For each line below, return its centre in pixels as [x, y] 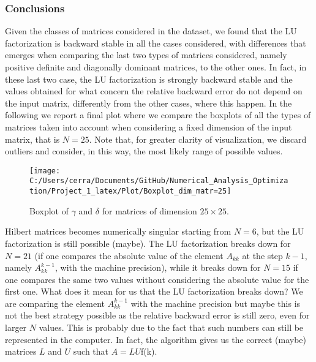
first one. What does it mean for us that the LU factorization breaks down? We [154, 291]
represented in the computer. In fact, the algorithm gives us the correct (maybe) [156, 339]
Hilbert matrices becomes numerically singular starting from [118, 231]
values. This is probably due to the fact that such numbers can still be [171, 327]
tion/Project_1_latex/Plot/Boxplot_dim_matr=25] [130, 191]
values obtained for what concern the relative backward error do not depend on [154, 91]
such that [91, 351]
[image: [45, 171]
